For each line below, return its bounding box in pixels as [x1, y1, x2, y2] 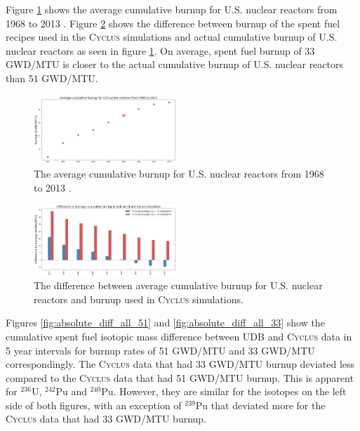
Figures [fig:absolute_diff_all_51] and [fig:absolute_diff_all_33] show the [6, 315, 325, 330]
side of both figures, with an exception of [6, 397, 182, 412]
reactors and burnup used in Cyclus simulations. [34, 291, 244, 306]
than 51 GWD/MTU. [6, 70, 98, 85]
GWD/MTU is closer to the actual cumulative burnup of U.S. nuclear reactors [6, 57, 343, 72]
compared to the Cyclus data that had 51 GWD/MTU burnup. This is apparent [6, 370, 354, 385]
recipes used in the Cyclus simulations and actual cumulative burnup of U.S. [6, 29, 338, 44]
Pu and [55, 384, 88, 399]
